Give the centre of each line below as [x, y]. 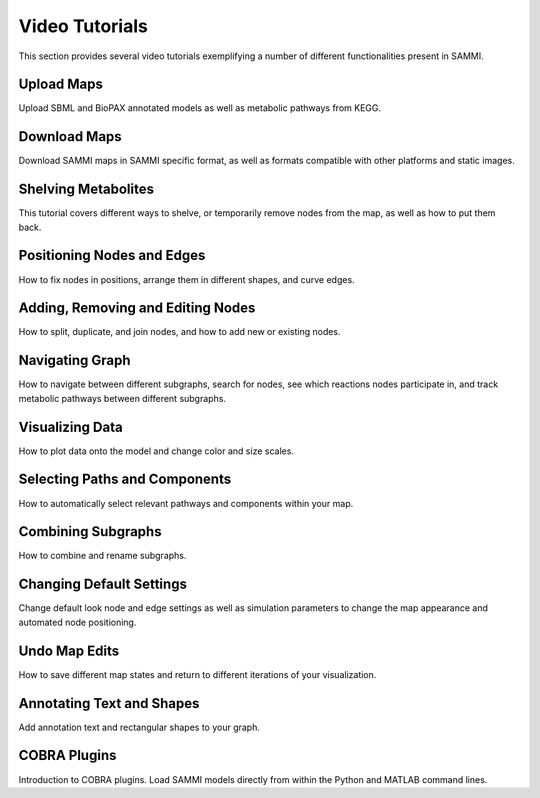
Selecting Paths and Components [125, 479]
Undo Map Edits [69, 650]
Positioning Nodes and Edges [112, 255]
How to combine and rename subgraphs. [102, 556]
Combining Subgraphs [90, 531]
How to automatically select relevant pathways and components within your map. [186, 503]
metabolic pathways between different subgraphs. [122, 398]
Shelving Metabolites [86, 189]
